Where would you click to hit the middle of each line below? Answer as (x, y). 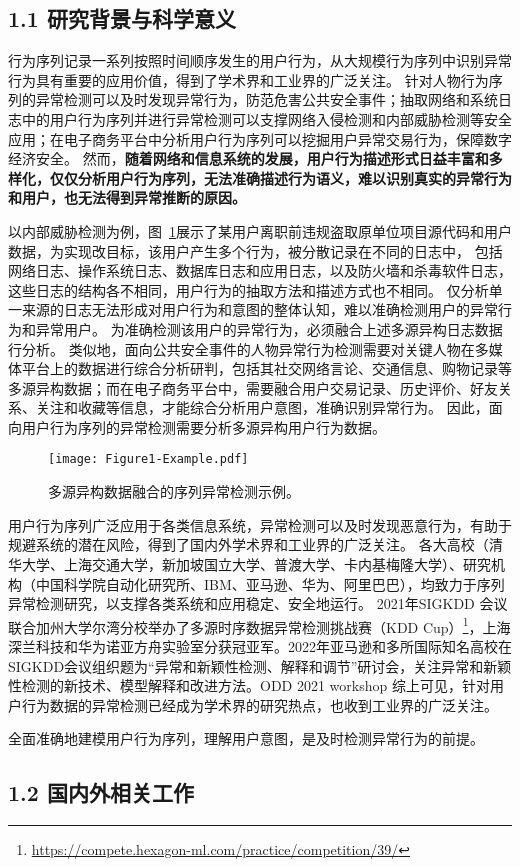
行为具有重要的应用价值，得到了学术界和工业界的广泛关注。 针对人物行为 (248, 79)
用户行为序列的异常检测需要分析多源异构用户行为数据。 (203, 426)
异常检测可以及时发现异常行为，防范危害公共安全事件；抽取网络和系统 (266, 99)
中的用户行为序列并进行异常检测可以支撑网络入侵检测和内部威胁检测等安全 (266, 118)
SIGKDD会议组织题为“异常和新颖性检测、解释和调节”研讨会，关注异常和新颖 (260, 665)
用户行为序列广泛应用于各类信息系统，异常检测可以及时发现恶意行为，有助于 (260, 524)
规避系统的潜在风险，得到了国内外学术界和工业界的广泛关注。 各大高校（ (248, 544)
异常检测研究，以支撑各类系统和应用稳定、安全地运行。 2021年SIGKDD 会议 (258, 603)
